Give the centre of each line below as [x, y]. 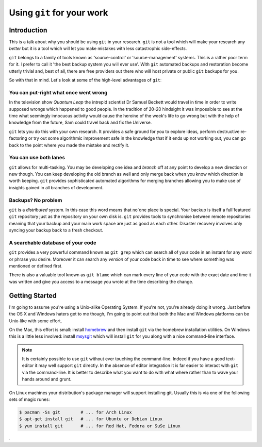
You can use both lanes [37, 158]
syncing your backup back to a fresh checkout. [56, 230]
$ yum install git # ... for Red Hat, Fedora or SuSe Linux [100, 426]
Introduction [28, 30]
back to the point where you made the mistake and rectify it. [69, 145]
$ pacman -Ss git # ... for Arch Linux [75, 412]
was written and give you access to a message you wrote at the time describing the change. [101, 281]
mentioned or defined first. [36, 266]
